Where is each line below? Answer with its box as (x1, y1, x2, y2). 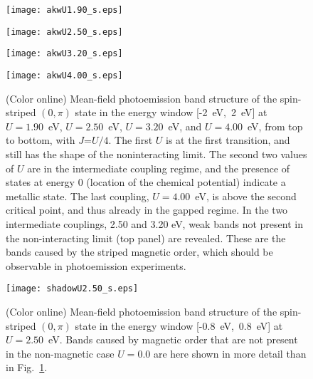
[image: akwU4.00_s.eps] (6, 70, 123, 81)
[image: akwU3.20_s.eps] (6, 48, 123, 59)
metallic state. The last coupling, (6, 188, 149, 203)
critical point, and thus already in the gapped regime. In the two (6, 202, 288, 217)
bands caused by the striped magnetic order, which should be (6, 244, 273, 259)
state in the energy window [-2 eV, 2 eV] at (75, 105, 267, 120)
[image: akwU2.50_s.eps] (6, 26, 123, 37)
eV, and (168, 118, 202, 133)
